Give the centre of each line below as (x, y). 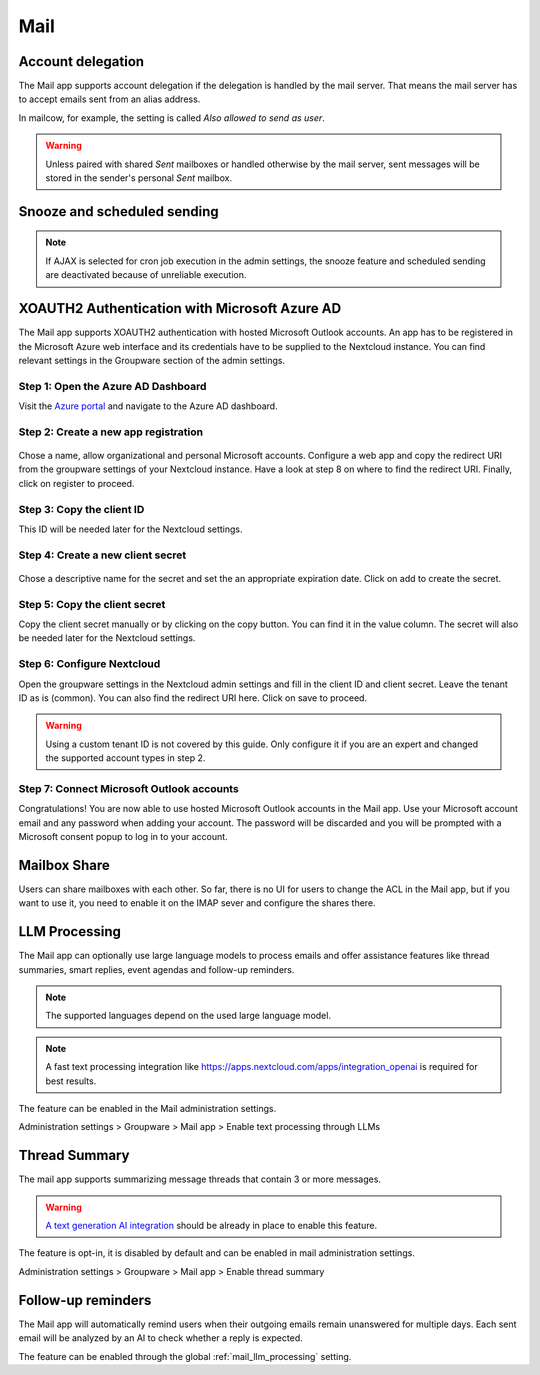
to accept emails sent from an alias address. (109, 99)
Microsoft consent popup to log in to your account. (123, 837)
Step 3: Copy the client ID (81, 509)
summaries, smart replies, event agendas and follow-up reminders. (156, 969)
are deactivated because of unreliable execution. (146, 275)
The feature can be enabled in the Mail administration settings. (147, 1108)
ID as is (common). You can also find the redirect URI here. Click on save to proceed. (193, 697)
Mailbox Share (64, 865)
